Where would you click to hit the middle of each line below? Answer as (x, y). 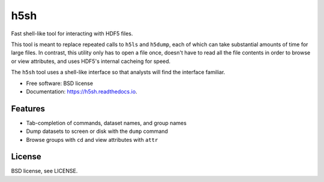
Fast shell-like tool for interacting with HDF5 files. (72, 34)
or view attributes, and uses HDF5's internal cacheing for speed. (91, 61)
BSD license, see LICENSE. (44, 171)
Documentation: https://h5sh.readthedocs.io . (82, 91)
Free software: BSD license (59, 83)
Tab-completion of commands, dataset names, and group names (106, 123)
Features (28, 109)
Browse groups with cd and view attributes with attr (92, 139)
